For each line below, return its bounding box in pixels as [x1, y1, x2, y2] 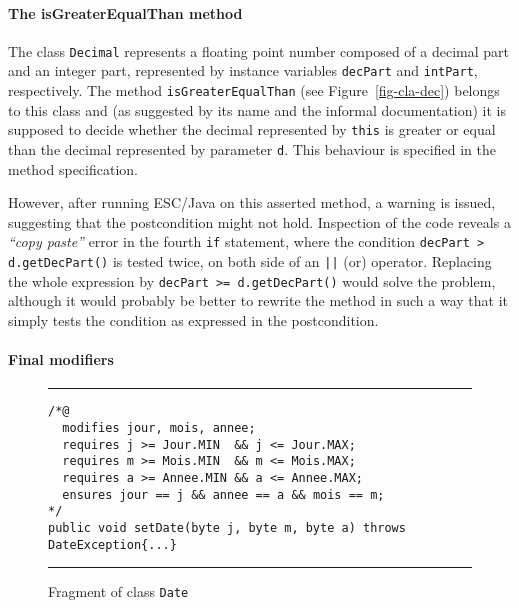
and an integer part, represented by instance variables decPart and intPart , [8, 60, 478, 81]
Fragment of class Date [48, 581, 189, 602]
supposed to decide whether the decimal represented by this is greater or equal [8, 119, 496, 140]
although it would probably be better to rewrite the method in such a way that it [8, 290, 508, 311]
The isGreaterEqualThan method [8, 2, 243, 23]
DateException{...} [48, 537, 177, 552]
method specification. [8, 158, 138, 179]
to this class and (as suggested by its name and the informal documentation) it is [8, 99, 507, 120]
